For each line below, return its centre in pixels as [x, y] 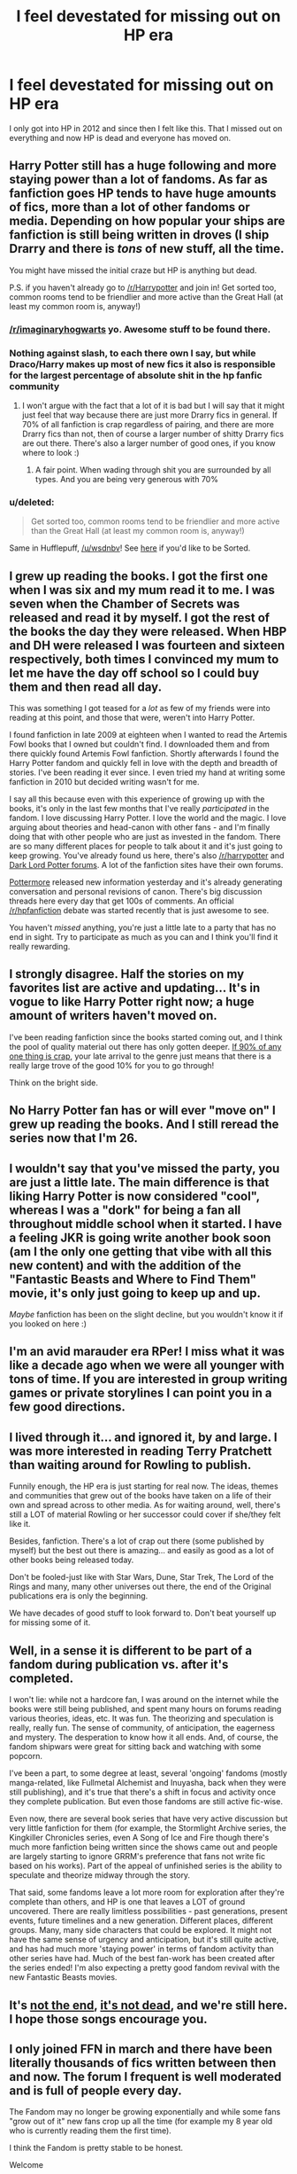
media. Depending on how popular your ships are [147, 221]
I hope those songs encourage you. [108, 2019]
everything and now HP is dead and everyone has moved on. [120, 137]
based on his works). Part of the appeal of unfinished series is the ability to [146, 1866]
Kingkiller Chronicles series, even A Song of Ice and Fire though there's [139, 1838]
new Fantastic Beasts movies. [63, 1977]
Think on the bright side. [54, 1083]
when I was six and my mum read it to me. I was [142, 590]
